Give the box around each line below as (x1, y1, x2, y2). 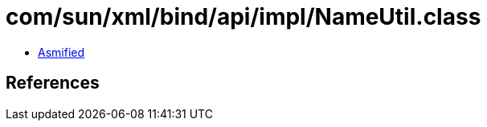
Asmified (38, 45, 85, 59)
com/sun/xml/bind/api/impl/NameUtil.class (6, 3, 481, 30)
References (6, 73, 100, 93)
